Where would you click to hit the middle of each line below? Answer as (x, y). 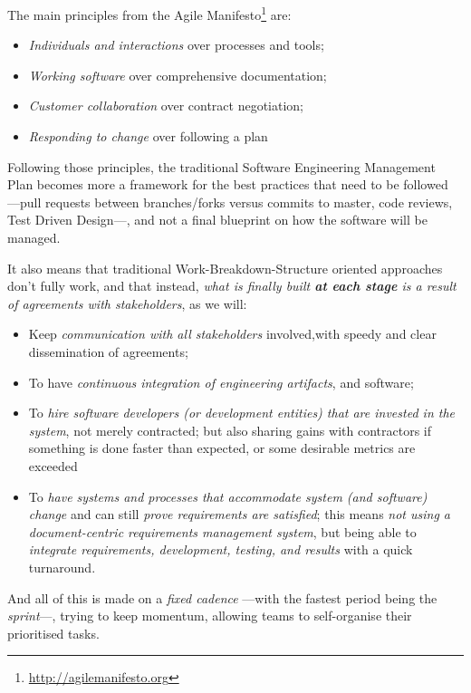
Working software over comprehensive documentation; (178, 75)
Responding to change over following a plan (148, 136)
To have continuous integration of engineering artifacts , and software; (221, 382)
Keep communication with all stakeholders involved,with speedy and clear (232, 334)
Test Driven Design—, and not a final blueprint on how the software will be (217, 220)
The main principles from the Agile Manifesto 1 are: (149, 13)
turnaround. (62, 567)
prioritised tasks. (53, 633)
